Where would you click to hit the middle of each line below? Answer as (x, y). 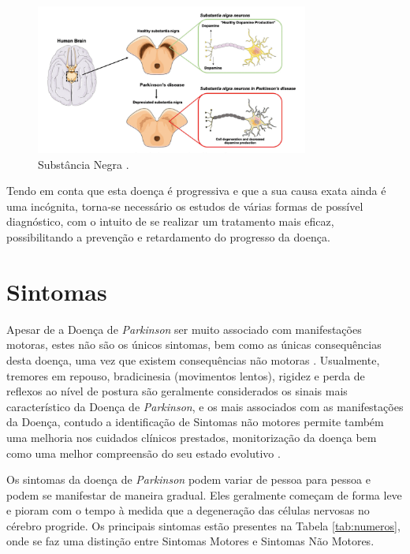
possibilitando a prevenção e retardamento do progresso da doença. (168, 237)
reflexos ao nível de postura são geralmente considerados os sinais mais (177, 391)
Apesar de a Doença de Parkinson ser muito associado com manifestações (184, 329)
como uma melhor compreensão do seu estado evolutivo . (143, 453)
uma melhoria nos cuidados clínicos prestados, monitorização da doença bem (192, 437)
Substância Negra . (84, 164)
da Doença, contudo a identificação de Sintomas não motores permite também (195, 422)
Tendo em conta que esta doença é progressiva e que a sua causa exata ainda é (196, 191)
